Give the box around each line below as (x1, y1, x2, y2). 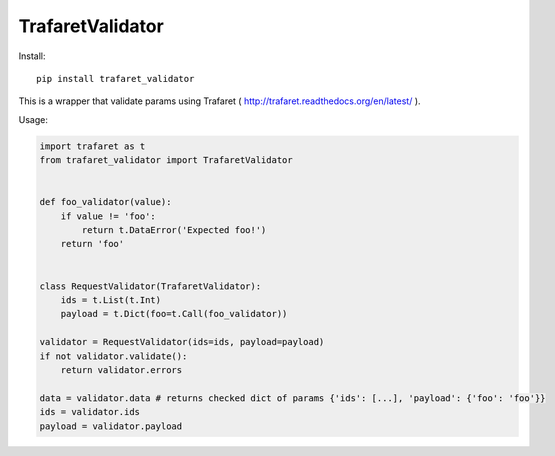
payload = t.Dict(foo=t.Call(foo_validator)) (60, 308, 288, 320)
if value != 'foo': (60, 210, 157, 222)
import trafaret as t (39, 140, 146, 152)
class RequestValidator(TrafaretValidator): (39, 280, 262, 292)
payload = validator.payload (39, 420, 183, 432)
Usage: (18, 113, 49, 125)
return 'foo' (60, 238, 125, 250)
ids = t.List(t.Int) (60, 295, 162, 305)
